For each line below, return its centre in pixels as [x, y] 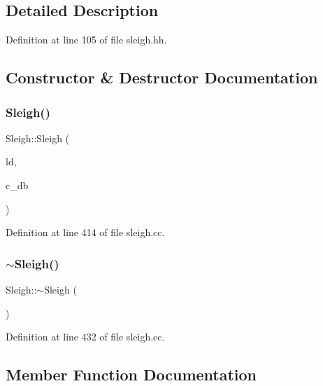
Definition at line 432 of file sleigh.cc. [85, 337]
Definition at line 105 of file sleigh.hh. [86, 40]
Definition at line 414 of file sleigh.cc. [85, 232]
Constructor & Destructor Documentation [162, 77]
